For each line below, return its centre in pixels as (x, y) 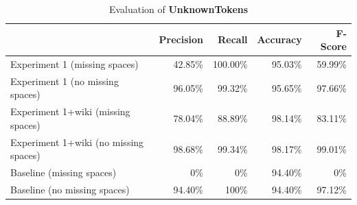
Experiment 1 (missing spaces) (74, 64)
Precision (181, 39)
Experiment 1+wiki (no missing (77, 142)
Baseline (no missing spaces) (70, 190)
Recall (233, 39)
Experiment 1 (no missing (65, 81)
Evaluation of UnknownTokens (178, 9)
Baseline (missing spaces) (64, 172)
